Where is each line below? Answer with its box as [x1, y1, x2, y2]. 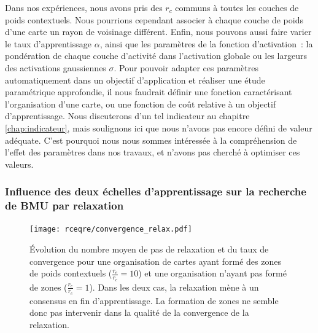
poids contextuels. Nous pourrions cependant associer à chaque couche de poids [5, 13, 303, 26]
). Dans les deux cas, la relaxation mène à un [89, 280, 259, 293]
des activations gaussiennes [5, 61, 106, 74]
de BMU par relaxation [5, 198, 124, 213]
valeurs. [5, 157, 34, 170]
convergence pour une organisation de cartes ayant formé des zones [29, 254, 281, 267]
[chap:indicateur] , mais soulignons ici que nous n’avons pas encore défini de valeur [5, 121, 312, 134]
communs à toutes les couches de [175, 1, 299, 14]
